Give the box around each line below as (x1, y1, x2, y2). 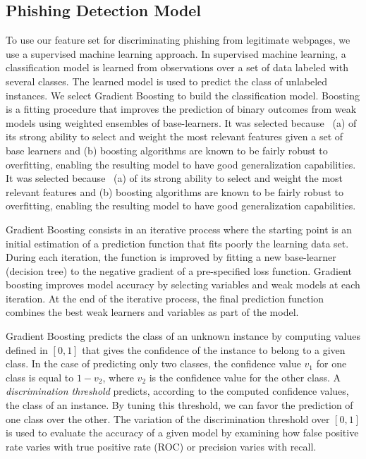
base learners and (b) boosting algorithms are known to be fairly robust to (6, 142, 328, 157)
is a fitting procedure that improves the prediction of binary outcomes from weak (6, 102, 357, 116)
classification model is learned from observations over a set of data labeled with (6, 60, 348, 75)
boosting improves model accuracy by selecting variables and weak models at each (6, 277, 360, 292)
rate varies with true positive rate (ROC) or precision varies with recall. (6, 439, 317, 453)
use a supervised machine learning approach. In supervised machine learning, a (6, 46, 346, 61)
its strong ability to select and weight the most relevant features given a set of (6, 129, 343, 144)
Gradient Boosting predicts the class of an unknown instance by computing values (6, 329, 360, 343)
